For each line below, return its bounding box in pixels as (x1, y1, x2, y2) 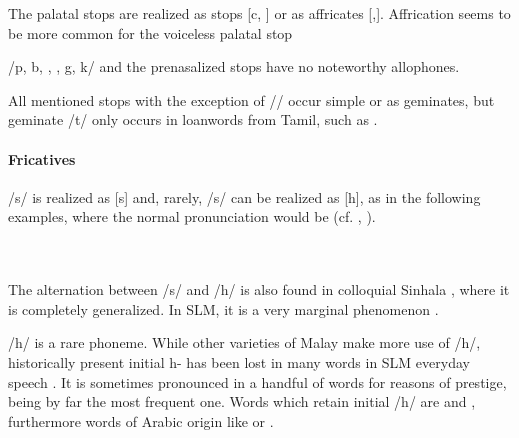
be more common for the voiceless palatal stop (8, 22, 293, 43)
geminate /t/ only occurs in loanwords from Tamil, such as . (8, 109, 378, 130)
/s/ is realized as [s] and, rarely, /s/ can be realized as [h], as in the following (8, 186, 481, 207)
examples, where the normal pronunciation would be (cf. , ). (8, 206, 376, 227)
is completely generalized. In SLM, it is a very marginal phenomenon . (8, 298, 439, 319)
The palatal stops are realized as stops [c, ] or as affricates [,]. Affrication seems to (8, 3, 511, 23)
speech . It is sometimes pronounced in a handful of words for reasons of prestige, (8, 371, 507, 392)
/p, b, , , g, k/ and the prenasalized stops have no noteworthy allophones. (8, 56, 460, 77)
